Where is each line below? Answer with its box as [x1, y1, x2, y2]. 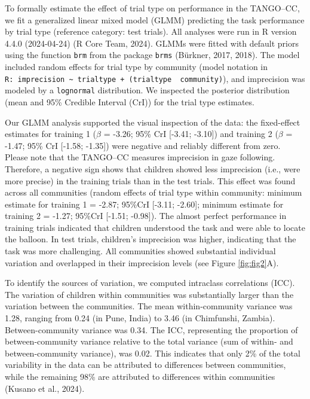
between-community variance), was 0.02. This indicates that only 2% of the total [5, 346, 300, 359]
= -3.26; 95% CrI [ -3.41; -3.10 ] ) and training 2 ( [103, 127, 278, 140]
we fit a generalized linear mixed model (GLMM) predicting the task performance [5, 13, 305, 26]
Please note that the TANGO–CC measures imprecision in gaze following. [5, 151, 275, 163]
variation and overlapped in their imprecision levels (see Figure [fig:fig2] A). [5, 256, 279, 269]
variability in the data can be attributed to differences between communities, [5, 358, 286, 371]
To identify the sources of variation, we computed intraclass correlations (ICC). [5, 276, 295, 289]
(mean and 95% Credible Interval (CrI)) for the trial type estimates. [5, 95, 254, 108]
